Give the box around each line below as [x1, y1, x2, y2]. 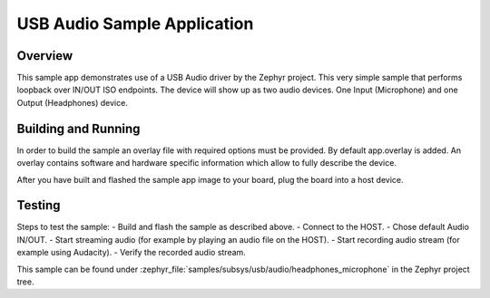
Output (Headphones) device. [16, 97, 129, 108]
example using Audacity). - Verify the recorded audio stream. [16, 247, 247, 258]
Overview [16, 48, 73, 63]
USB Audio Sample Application [16, 14, 254, 34]
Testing [16, 197, 61, 213]
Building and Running [16, 120, 141, 136]
